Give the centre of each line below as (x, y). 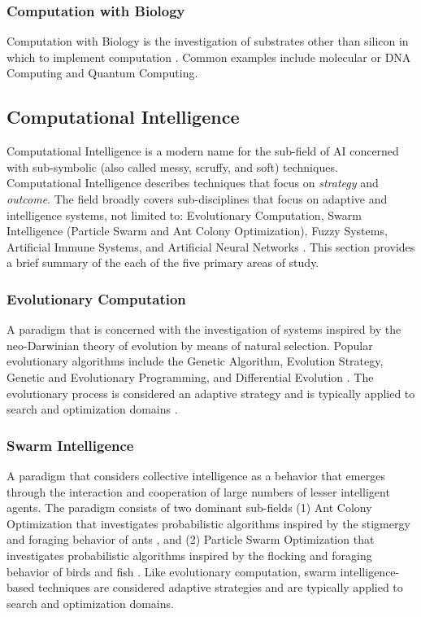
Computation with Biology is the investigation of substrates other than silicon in (208, 41)
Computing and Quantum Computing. (102, 73)
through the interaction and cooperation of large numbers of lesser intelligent (198, 491)
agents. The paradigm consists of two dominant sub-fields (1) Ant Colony (189, 508)
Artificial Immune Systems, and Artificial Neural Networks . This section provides (211, 246)
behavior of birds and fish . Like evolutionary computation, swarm (171, 571)
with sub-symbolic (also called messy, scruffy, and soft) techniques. (172, 166)
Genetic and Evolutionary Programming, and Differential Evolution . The (190, 376)
